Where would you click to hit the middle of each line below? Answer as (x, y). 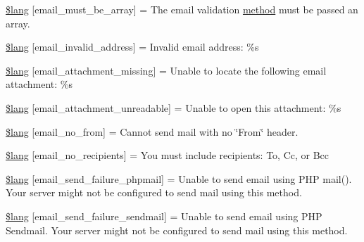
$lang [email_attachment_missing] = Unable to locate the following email (166, 70)
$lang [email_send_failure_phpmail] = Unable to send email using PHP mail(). (179, 178)
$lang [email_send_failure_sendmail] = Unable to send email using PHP (164, 216)
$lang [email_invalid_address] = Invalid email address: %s (132, 47)
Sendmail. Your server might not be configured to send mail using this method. (177, 230)
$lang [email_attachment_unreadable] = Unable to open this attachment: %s (174, 107)
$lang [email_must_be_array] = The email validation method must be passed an (182, 9)
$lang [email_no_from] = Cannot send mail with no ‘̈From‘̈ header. (152, 131)
